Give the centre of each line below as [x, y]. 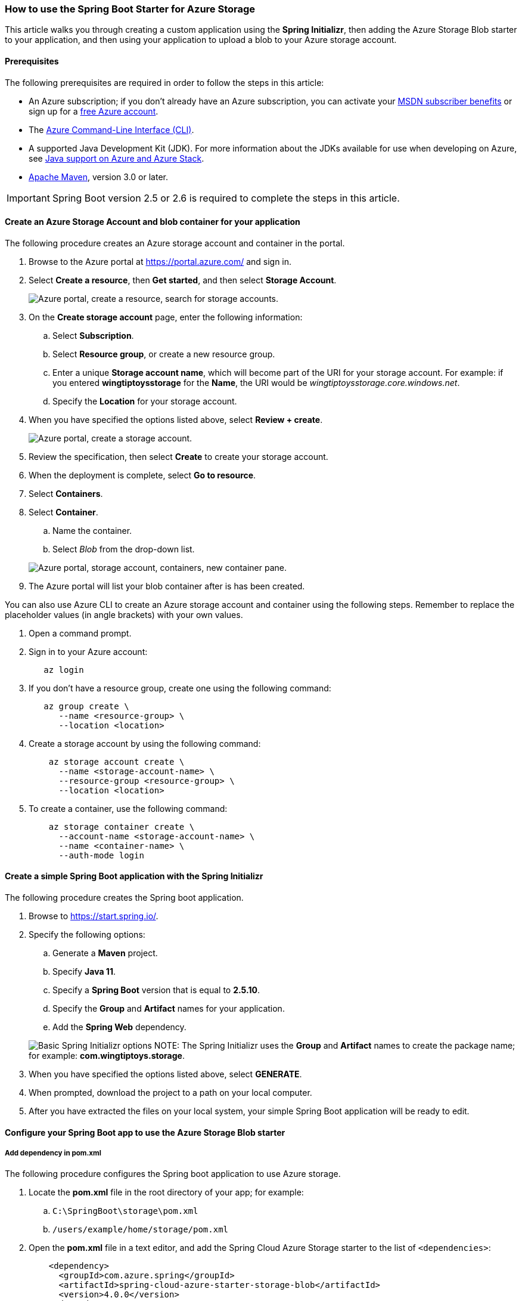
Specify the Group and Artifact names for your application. [169, 1009]
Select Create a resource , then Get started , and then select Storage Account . [183, 280]
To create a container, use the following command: [128, 808]
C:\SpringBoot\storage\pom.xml [125, 1211]
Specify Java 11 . [84, 972]
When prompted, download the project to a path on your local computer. [170, 1093]
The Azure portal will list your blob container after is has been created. [167, 586]
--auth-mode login [101, 855]
